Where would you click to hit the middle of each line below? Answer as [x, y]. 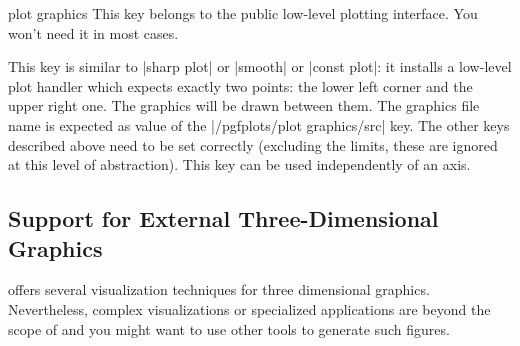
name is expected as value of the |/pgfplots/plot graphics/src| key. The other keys [259, 124]
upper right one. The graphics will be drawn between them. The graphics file [244, 105]
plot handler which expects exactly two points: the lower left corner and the [240, 85]
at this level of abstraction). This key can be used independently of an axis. [239, 164]
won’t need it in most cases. [93, 32]
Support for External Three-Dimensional [223, 218]
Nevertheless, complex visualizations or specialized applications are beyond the [249, 308]
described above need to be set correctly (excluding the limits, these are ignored [253, 144]
